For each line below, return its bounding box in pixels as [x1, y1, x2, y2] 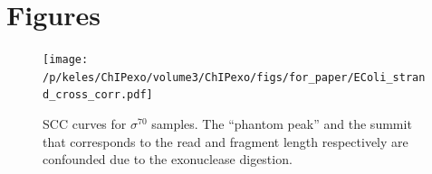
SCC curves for [43, 114, 127, 133]
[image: [43, 53, 89, 67]
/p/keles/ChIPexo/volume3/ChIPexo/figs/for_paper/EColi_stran [43, 70, 426, 84]
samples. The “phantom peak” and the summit [151, 114, 412, 133]
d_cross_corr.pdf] [43, 88, 153, 102]
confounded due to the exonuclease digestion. [43, 150, 293, 169]
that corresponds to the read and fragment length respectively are [43, 132, 408, 151]
